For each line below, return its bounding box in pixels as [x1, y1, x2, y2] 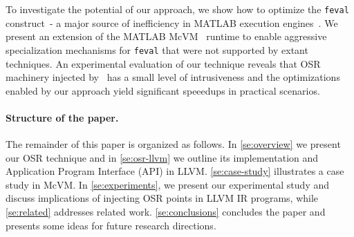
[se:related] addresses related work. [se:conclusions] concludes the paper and [6, 205, 326, 219]
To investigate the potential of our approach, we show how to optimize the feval [6, 2, 349, 16]
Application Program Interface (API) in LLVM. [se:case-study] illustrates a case [6, 164, 344, 178]
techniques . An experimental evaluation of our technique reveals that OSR [6, 56, 321, 70]
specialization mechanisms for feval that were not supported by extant [6, 42, 308, 57]
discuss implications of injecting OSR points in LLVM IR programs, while [6, 191, 319, 205]
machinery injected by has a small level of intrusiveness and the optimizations [6, 70, 340, 84]
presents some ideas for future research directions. [6, 218, 216, 232]
